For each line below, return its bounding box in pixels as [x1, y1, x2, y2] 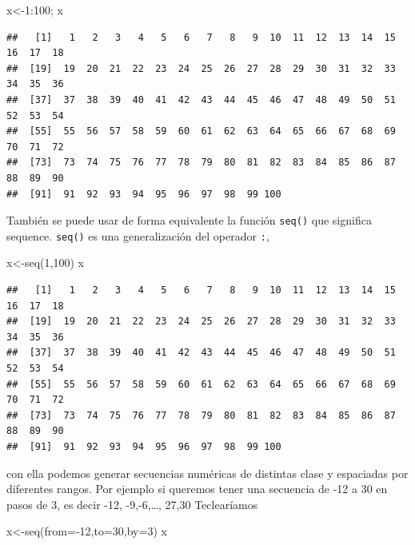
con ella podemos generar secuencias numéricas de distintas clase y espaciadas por [6, 464, 409, 481]
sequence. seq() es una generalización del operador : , [6, 227, 269, 244]
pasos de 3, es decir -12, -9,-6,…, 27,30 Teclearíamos [6, 495, 258, 512]
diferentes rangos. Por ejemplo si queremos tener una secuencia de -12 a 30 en [6, 480, 388, 497]
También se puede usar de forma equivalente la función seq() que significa [6, 212, 372, 229]
